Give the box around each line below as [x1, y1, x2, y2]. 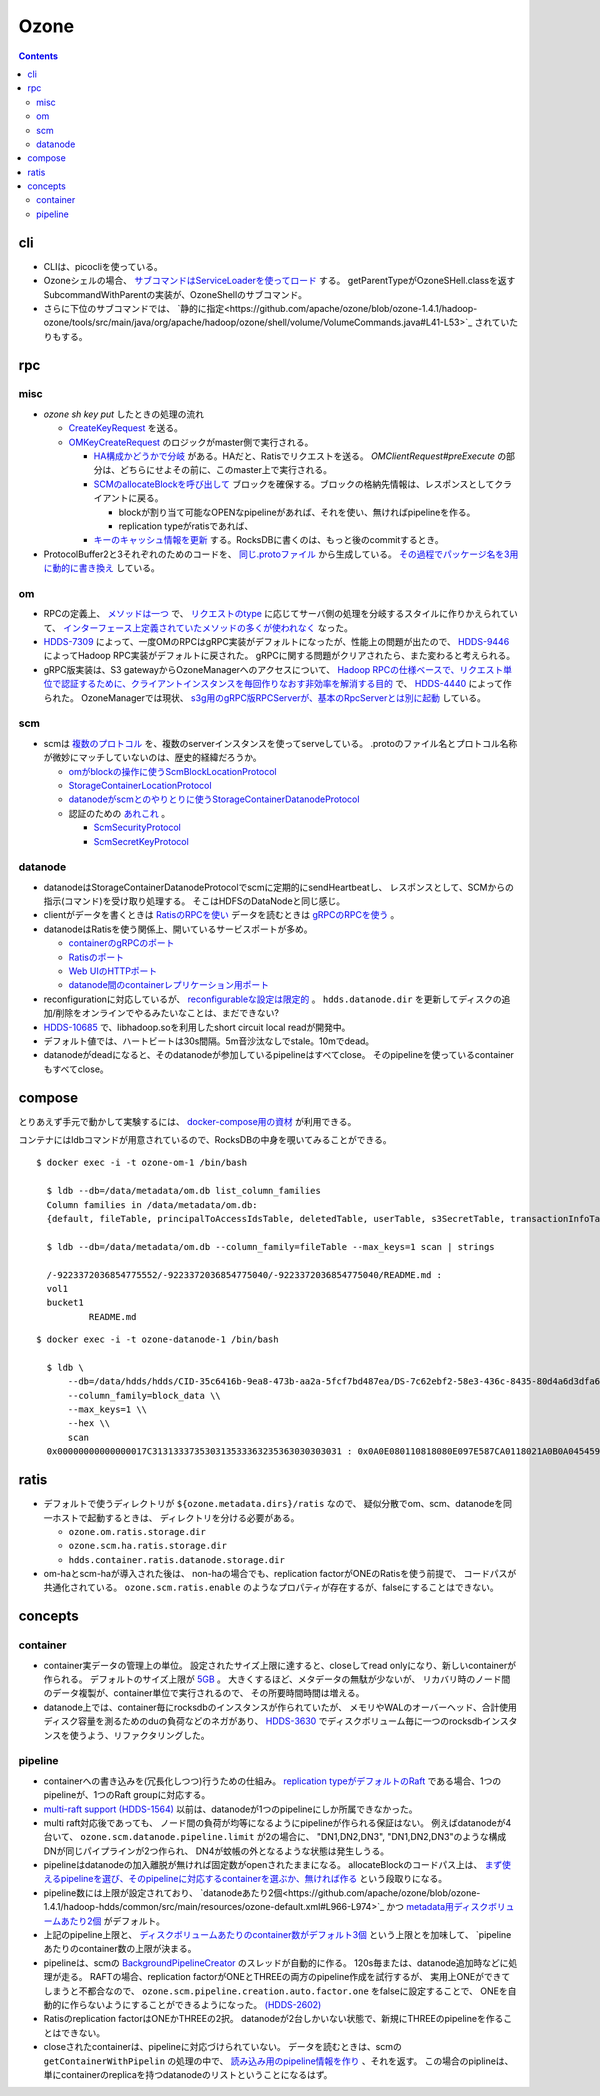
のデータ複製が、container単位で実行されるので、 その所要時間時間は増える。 [43, 1687, 365, 1699]
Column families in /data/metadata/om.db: [46, 1199, 259, 1210]
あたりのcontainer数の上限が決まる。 [43, 1943, 197, 1955]
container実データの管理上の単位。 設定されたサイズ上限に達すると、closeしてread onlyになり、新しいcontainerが [43, 1659, 517, 1671]
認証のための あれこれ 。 [68, 807, 170, 819]
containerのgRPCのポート [68, 937, 175, 949]
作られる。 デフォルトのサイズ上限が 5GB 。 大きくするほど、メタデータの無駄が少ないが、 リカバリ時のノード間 [43, 1673, 511, 1685]
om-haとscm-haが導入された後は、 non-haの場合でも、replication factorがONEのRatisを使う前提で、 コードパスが [43, 1568, 517, 1580]
